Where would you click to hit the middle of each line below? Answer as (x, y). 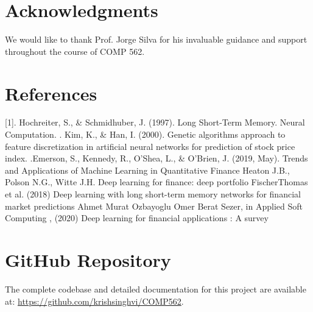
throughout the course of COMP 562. (75, 51)
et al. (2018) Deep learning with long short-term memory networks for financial (153, 194)
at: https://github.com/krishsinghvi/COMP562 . (94, 301)
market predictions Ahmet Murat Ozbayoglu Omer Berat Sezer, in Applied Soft (154, 206)
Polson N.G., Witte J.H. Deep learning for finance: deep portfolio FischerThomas (156, 182)
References (51, 93)
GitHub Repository (88, 259)
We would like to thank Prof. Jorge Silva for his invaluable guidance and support (156, 39)
